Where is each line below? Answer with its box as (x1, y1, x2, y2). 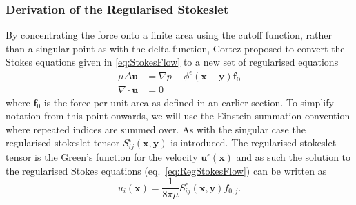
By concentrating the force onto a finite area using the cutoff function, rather (6, 28, 332, 42)
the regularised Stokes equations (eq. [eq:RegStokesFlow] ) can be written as (6, 163, 327, 177)
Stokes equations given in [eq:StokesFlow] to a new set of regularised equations (6, 55, 339, 69)
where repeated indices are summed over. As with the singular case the (6, 121, 306, 136)
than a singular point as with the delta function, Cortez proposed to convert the (6, 41, 345, 55)
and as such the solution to (236, 150, 351, 164)
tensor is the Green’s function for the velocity (6, 150, 198, 164)
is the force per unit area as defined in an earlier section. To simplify (43, 95, 334, 109)
